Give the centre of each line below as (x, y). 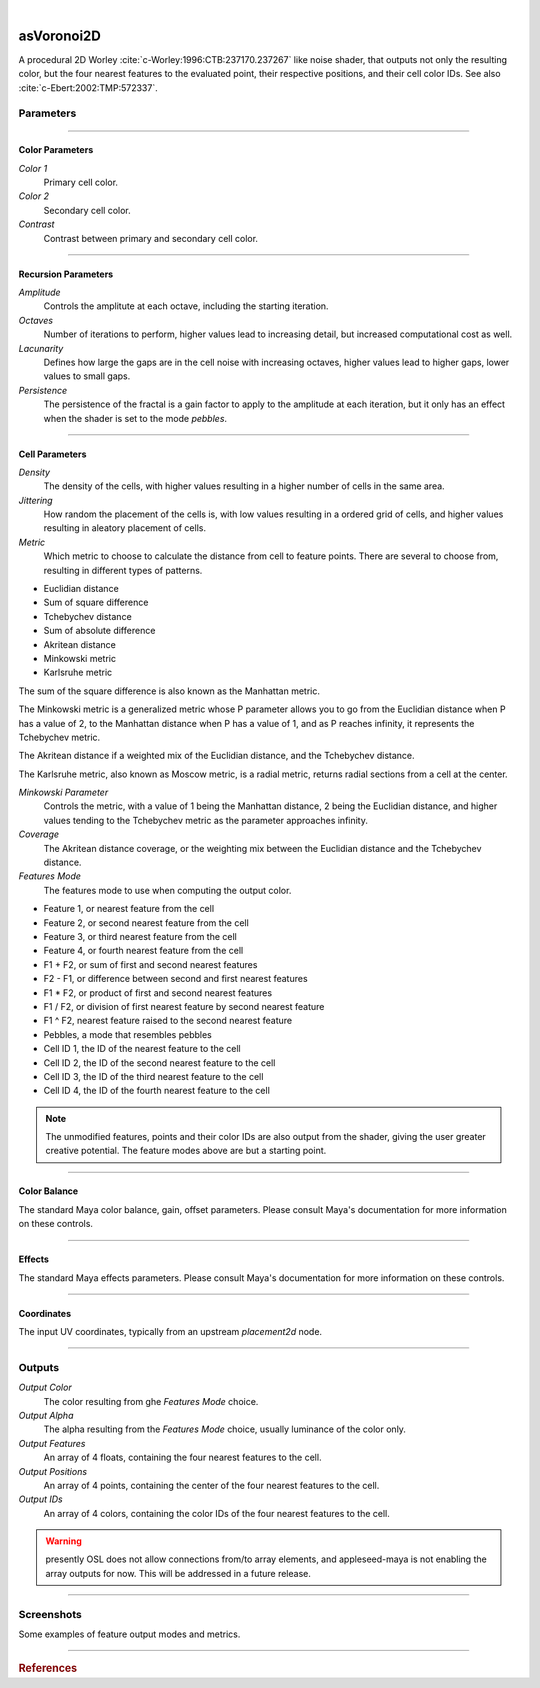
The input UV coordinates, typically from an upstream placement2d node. (170, 1332)
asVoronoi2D (60, 35)
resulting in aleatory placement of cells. (125, 528)
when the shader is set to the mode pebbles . (135, 418)
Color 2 (34, 196)
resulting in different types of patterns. (123, 570)
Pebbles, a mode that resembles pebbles (127, 1034)
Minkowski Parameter (63, 792)
